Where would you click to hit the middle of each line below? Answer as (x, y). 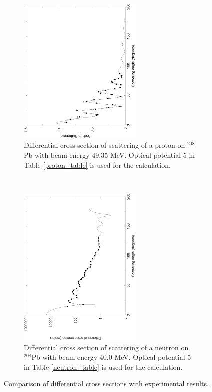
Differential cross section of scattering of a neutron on (106, 347)
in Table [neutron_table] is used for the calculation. (103, 367)
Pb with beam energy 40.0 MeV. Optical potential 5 (111, 357)
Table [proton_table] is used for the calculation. (97, 165)
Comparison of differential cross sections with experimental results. (106, 384)
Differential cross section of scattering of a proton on (105, 145)
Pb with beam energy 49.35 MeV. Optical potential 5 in (109, 155)
